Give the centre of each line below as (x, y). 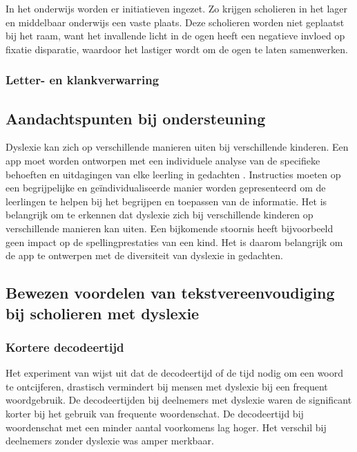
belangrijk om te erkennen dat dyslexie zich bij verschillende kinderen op (160, 215)
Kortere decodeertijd (65, 347)
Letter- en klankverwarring (83, 80)
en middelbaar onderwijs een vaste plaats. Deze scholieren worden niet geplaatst (175, 22)
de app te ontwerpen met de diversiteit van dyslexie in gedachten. (144, 255)
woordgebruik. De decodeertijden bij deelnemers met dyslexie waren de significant (179, 400)
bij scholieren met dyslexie (103, 313)
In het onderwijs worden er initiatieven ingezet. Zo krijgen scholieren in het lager (177, 8)
